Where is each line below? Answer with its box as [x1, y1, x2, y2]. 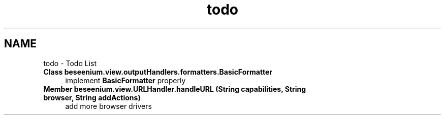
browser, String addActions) [43, 93, 141, 102]
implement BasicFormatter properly [65, 76, 186, 85]
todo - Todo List [43, 58, 97, 68]
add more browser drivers [65, 101, 152, 110]
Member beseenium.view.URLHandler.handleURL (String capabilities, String [43, 84, 306, 93]
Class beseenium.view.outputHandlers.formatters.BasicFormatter [43, 67, 272, 76]
